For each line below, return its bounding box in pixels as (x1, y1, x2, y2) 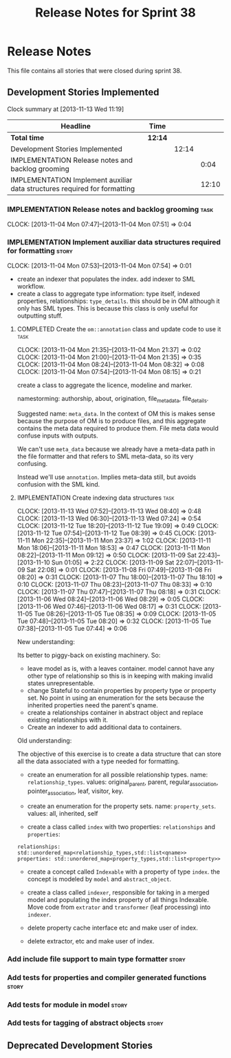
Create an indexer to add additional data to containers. (27, 723, 182, 732)
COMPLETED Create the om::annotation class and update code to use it (16, 325, 221, 333)
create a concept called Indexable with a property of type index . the (27, 868, 220, 876)
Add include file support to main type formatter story (7, 954, 186, 963)
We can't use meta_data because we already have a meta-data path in (16, 445, 215, 453)
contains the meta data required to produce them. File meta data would (16, 424, 219, 433)
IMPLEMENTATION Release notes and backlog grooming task (7, 204, 214, 214)
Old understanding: (16, 736, 72, 745)
